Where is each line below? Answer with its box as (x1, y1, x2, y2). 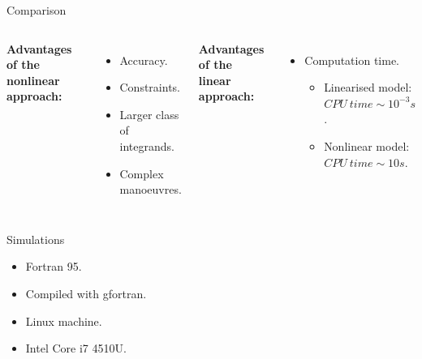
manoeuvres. (119, 181, 182, 198)
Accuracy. (119, 51, 168, 68)
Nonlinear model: (324, 137, 410, 154)
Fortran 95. (25, 258, 82, 275)
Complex (119, 165, 164, 182)
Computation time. (304, 51, 400, 68)
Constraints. (119, 79, 180, 96)
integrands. (119, 137, 174, 154)
